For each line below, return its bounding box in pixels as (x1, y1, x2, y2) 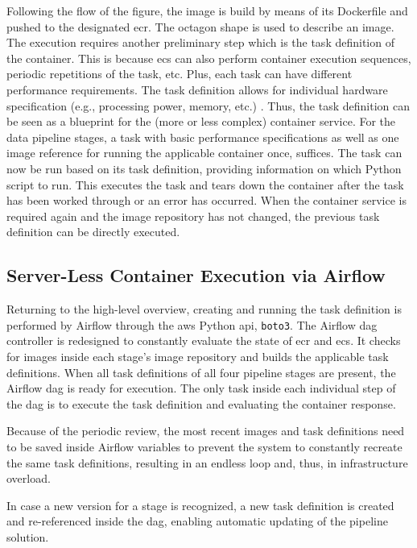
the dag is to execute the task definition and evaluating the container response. (6, 395, 396, 412)
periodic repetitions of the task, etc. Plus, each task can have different (6, 65, 353, 82)
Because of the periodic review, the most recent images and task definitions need (6, 422, 405, 439)
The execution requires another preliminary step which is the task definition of (6, 34, 394, 51)
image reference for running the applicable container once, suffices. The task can (6, 144, 403, 161)
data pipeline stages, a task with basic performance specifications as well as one (6, 128, 399, 145)
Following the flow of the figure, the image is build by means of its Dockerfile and (6, 2, 408, 19)
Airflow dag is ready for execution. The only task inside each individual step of (6, 380, 396, 396)
